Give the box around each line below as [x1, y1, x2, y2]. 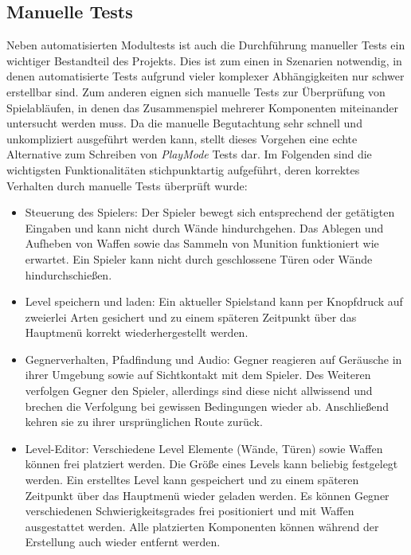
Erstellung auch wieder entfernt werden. [25, 534, 221, 550]
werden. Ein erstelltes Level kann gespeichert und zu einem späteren [25, 471, 359, 488]
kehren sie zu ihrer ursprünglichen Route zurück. [25, 413, 263, 430]
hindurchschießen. [25, 266, 112, 283]
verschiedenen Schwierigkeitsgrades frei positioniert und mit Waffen [25, 502, 354, 519]
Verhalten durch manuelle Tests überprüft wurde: [6, 177, 248, 193]
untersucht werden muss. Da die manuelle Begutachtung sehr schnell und [6, 115, 362, 131]
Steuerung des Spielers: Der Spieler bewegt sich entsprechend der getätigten [25, 204, 395, 221]
